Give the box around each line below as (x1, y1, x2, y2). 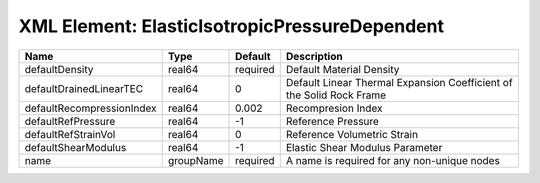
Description (285, 49, 344, 63)
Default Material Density (285, 62, 400, 76)
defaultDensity (24, 62, 94, 76)
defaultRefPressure (24, 114, 116, 128)
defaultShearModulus (24, 140, 127, 154)
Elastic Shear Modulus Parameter (285, 140, 443, 154)
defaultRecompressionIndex (24, 101, 157, 115)
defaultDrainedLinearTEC (24, 81, 144, 95)
